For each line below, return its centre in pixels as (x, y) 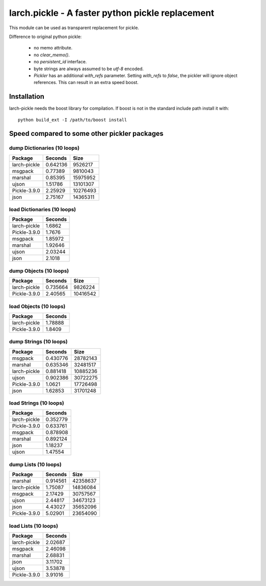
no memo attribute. (53, 48)
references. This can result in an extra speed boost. (86, 83)
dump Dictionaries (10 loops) (44, 148)
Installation (27, 97)
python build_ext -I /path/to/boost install (73, 120)
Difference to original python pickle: (46, 37)
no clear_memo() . (52, 55)
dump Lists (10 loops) (35, 464)
